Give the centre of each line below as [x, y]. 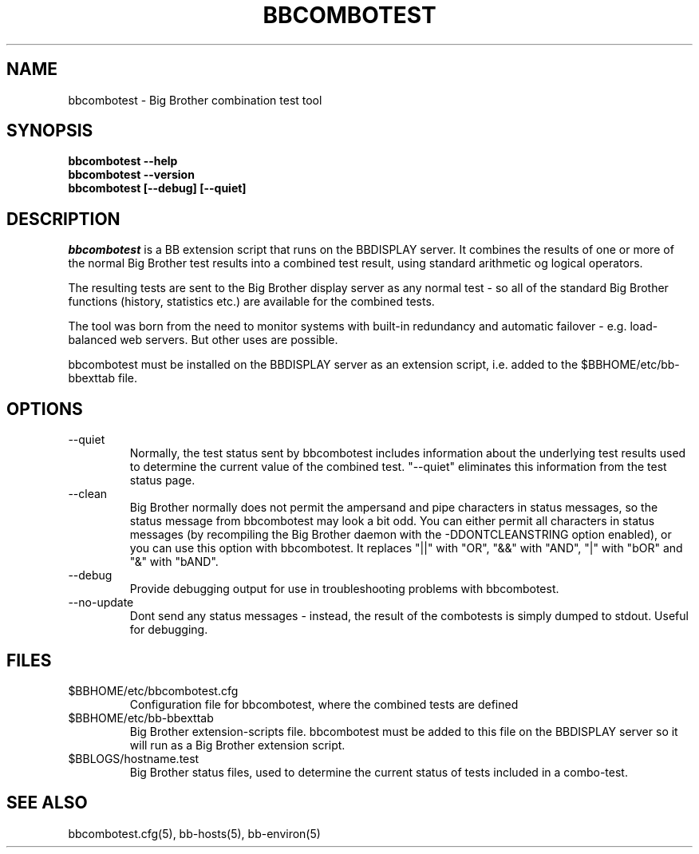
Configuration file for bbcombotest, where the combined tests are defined [324, 704]
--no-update [101, 603]
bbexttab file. [103, 378]
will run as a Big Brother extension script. [237, 745]
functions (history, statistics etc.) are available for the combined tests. [251, 302]
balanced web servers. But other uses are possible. [203, 340]
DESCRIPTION [63, 219]
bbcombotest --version [131, 175]
